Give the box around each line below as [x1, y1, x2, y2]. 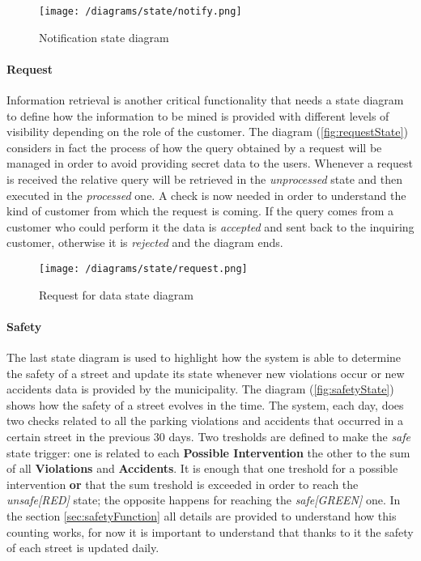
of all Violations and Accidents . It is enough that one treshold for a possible [6, 460, 398, 477]
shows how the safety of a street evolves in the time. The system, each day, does [6, 396, 404, 413]
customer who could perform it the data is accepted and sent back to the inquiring [6, 218, 415, 235]
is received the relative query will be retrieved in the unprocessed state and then [6, 171, 403, 188]
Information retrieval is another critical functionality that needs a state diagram [6, 91, 404, 108]
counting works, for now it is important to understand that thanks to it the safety [6, 523, 414, 540]
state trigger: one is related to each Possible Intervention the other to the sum [6, 444, 410, 461]
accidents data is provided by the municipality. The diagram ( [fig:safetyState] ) [6, 380, 394, 397]
